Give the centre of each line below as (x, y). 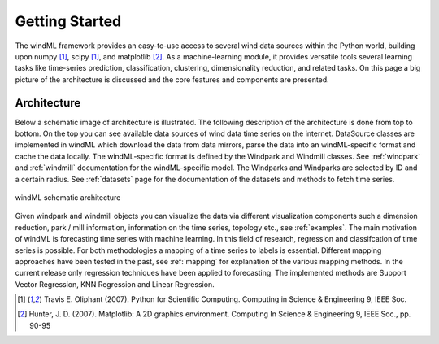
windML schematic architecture (68, 197)
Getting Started (68, 21)
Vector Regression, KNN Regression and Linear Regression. (115, 284)
